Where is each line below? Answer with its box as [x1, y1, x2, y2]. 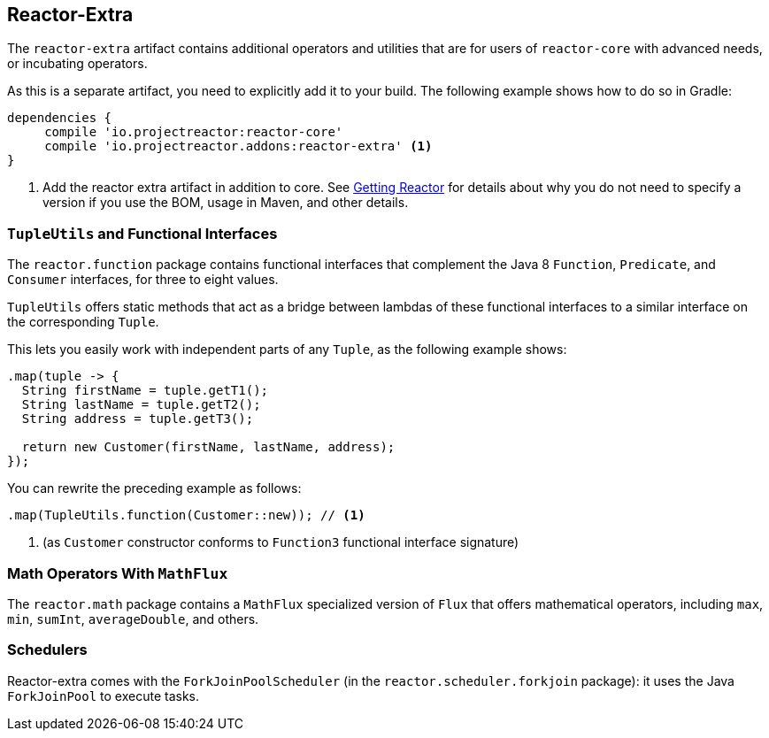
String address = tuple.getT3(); [21, 411, 254, 427]
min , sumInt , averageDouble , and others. [7, 611, 259, 627]
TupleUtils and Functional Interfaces [7, 224, 278, 242]
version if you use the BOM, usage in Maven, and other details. [42, 195, 409, 211]
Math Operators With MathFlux [7, 564, 228, 582]
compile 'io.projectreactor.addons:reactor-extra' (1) [44, 139, 433, 154]
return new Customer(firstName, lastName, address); [21, 440, 396, 455]
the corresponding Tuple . [7, 314, 159, 330]
